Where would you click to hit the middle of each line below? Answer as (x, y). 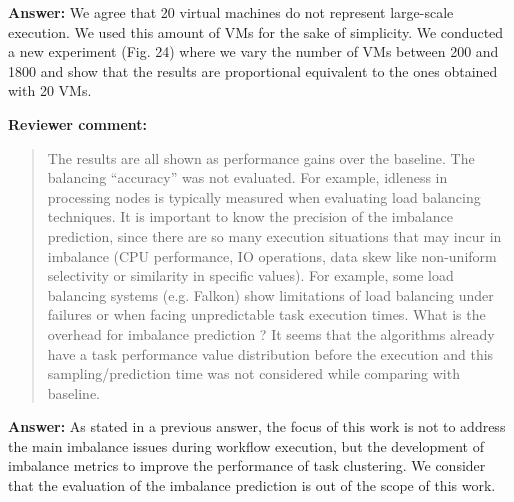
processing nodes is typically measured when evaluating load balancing (264, 196)
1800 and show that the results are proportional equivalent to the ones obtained (253, 70)
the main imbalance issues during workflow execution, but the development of (246, 445)
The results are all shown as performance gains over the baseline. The (261, 157)
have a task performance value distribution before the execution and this (270, 353)
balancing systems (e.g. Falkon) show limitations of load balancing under (270, 294)
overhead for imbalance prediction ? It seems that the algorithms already (271, 333)
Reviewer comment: (77, 123)
